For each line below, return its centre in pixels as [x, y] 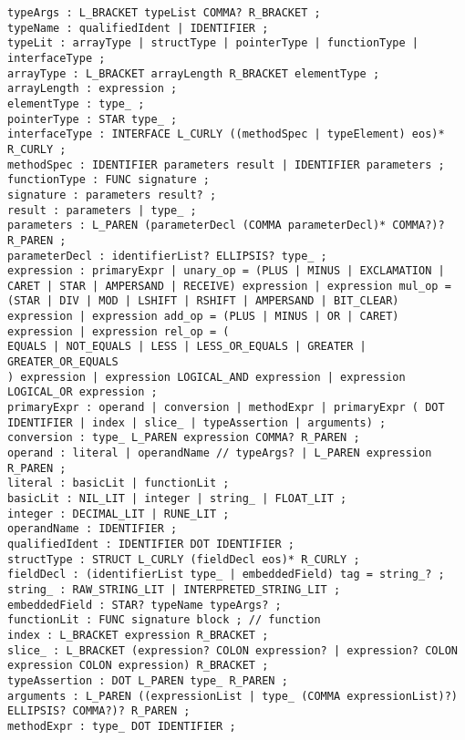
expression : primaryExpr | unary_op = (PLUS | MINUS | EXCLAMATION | [226, 271]
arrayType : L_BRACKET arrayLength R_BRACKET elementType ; [194, 73]
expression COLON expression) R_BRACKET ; [138, 666]
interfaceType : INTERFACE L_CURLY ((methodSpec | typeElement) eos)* [226, 134]
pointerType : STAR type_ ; [93, 119]
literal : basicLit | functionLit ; [119, 483]
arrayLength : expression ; [93, 89]
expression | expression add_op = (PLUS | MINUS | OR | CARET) [203, 317]
